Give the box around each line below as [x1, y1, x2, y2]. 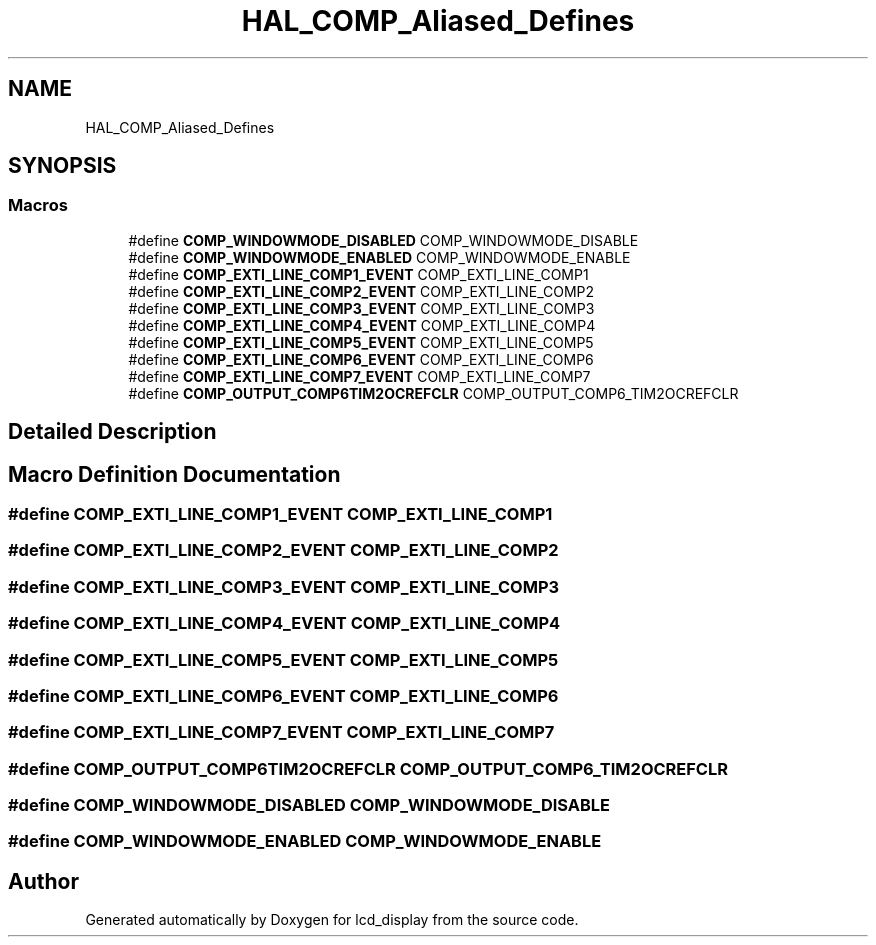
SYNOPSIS [8, 153, 117, 179]
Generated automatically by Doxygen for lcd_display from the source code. [85, 911, 579, 929]
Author [8, 868, 79, 894]
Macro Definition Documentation [8, 461, 341, 487]
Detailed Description [8, 419, 217, 445]
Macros [8, 195, 68, 216]
